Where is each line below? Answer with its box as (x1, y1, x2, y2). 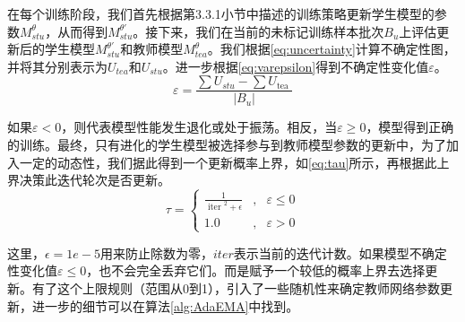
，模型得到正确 (366, 117, 454, 136)
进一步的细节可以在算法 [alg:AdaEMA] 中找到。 (31, 296, 299, 315)
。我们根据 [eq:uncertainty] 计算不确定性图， (207, 39, 456, 58)
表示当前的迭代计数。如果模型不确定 (233, 243, 447, 262)
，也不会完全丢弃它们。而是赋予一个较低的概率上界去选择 (86, 261, 426, 280)
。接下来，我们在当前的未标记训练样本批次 (133, 22, 384, 40)
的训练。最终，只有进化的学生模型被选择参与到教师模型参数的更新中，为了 (7, 135, 446, 154)
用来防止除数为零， (100, 243, 213, 262)
